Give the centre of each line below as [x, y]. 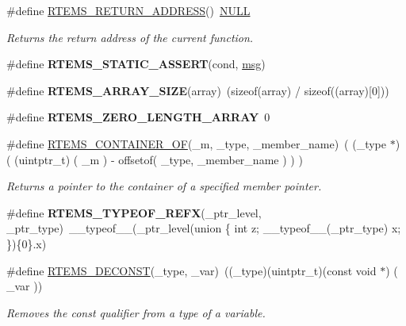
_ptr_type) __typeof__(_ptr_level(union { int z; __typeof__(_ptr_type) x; [204, 228]
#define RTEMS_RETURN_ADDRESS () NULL [128, 10]
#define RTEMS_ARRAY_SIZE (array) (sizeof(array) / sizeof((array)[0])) [198, 90]
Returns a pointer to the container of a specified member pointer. [164, 186]
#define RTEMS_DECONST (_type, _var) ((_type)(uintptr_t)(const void [192, 270]
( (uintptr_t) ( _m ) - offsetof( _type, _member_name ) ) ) [155, 159]
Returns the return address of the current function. [130, 37]
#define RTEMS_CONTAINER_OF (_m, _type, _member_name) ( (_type [196, 143]
